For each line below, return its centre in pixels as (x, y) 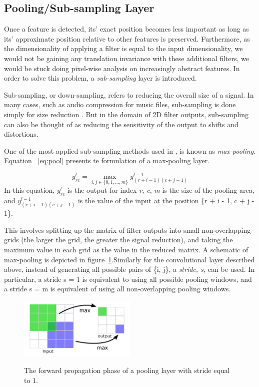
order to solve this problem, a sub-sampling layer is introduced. (100, 78)
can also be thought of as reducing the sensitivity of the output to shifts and (121, 124)
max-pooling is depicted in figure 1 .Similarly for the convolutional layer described (129, 259)
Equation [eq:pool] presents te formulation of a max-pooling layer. (107, 160)
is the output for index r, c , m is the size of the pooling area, (161, 190)
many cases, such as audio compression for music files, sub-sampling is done (120, 104)
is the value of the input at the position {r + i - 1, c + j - (166, 201)
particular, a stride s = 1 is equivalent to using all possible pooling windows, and (128, 279)
